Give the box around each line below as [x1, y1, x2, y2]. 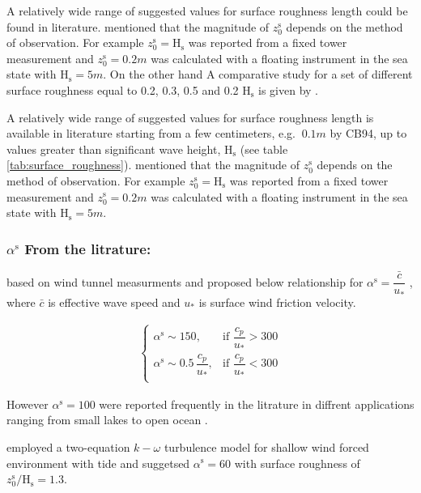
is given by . [258, 81, 318, 98]
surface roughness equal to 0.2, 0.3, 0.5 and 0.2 [6, 81, 239, 98]
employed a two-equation [6, 438, 130, 455]
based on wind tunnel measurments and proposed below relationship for [6, 273, 364, 290]
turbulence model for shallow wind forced [164, 438, 369, 455]
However [6, 395, 49, 412]
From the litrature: [24, 238, 151, 258]
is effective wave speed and [48, 293, 181, 310]
